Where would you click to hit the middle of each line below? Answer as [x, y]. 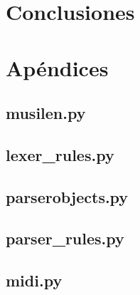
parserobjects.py [67, 196]
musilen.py [46, 113]
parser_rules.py [65, 238]
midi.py [34, 280]
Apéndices [57, 67]
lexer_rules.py [60, 154]
